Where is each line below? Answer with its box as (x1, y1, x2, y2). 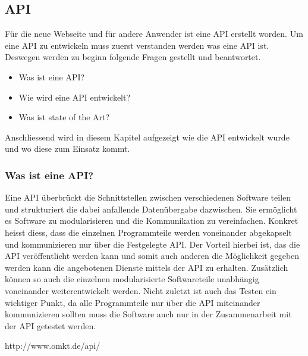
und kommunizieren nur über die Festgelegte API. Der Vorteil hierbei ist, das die (5, 238, 300, 250)
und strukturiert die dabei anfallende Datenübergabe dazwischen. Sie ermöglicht (5, 202, 297, 215)
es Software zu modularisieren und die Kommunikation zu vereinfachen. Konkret (5, 214, 298, 227)
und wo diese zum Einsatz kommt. (5, 142, 130, 155)
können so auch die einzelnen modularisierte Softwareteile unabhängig (5, 273, 259, 285)
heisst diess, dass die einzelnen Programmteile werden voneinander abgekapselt (5, 226, 292, 238)
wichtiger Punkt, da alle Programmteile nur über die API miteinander (5, 296, 260, 308)
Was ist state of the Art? (18, 111, 110, 123)
